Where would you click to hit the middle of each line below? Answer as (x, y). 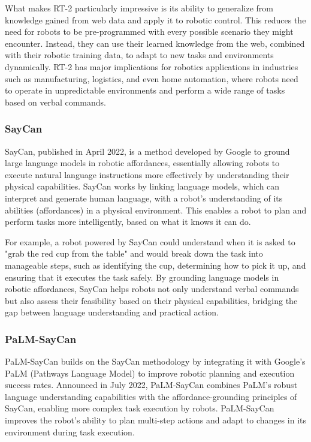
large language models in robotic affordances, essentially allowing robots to (142, 163)
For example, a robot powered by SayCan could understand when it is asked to (150, 241)
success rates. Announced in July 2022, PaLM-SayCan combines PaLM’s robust (151, 385)
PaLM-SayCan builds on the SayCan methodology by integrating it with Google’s (155, 361)
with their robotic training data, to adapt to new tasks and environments (139, 55)
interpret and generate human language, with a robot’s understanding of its (144, 198)
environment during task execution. (70, 432)
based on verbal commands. (55, 102)
